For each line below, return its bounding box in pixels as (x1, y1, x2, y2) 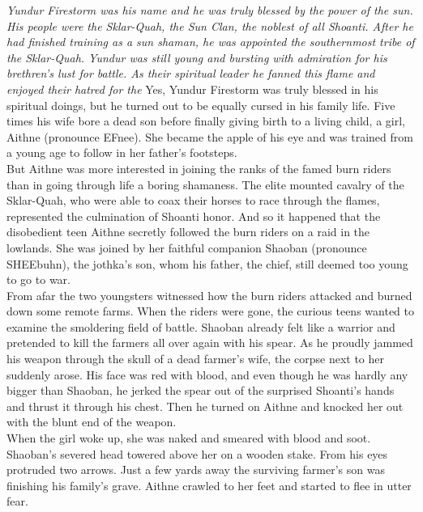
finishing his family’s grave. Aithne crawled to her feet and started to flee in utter (6, 476, 412, 493)
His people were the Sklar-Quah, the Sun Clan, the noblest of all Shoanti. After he (6, 17, 413, 34)
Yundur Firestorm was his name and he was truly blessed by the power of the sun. (6, 2, 413, 18)
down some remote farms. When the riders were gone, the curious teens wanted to (6, 303, 414, 319)
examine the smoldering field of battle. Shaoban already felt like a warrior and (6, 318, 395, 335)
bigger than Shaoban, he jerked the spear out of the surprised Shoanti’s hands (6, 382, 395, 399)
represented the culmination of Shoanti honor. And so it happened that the (6, 207, 381, 224)
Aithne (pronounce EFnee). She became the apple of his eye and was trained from (6, 128, 413, 145)
